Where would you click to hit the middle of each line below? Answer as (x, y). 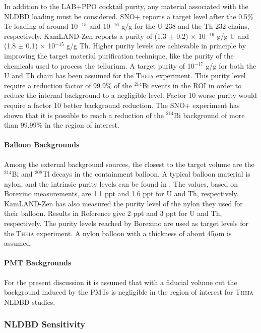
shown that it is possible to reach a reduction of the (84, 115)
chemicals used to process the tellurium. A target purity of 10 (99, 65)
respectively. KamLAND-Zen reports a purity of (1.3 (85, 36)
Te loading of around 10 (41, 26)
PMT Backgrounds (38, 263)
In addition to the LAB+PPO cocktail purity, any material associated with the (126, 6)
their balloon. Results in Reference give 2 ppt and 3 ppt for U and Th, (113, 213)
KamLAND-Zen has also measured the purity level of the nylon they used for (123, 203)
